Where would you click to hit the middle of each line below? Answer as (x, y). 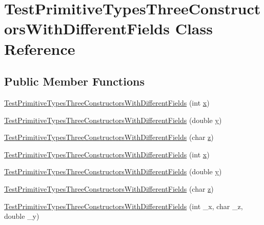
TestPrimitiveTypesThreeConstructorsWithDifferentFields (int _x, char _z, (124, 206)
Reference (40, 48)
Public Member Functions (74, 81)
